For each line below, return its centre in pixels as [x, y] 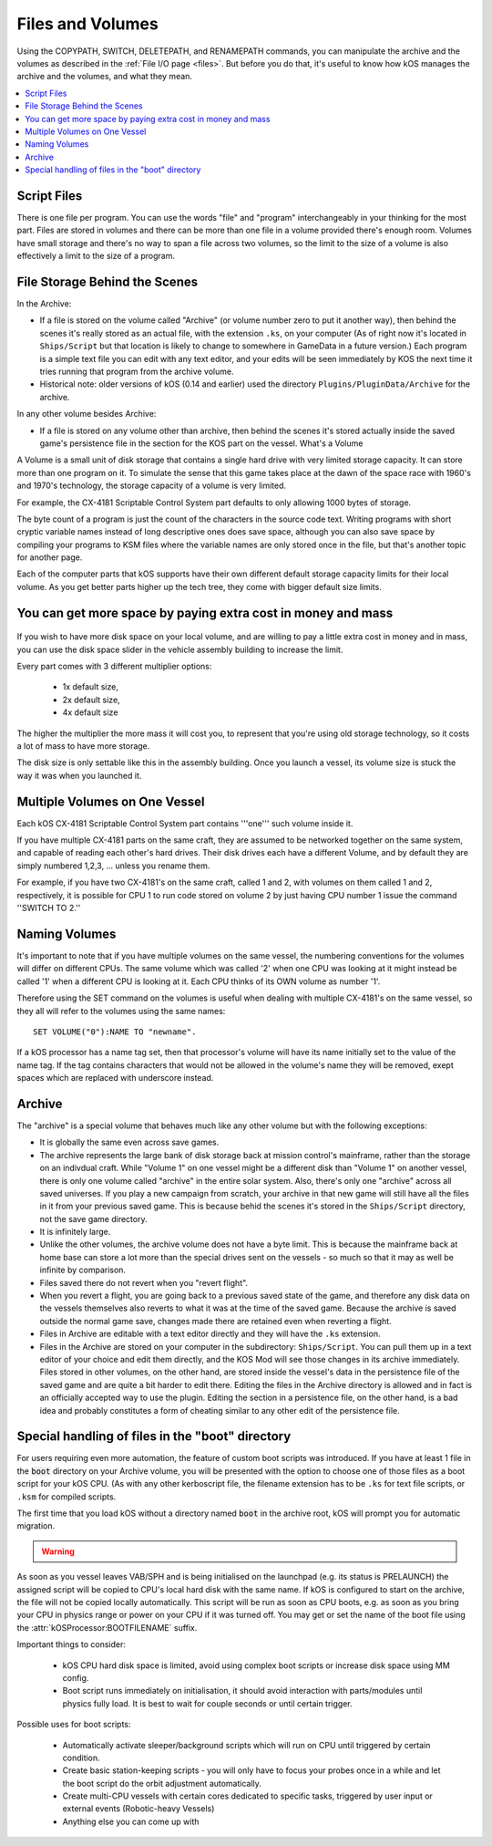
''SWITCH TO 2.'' [49, 908]
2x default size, [91, 700]
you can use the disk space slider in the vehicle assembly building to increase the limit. [180, 649]
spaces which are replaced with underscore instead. [115, 1078]
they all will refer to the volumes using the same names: [121, 1011]
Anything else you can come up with [131, 1821]
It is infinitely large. [75, 1232]
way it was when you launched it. [79, 775]
